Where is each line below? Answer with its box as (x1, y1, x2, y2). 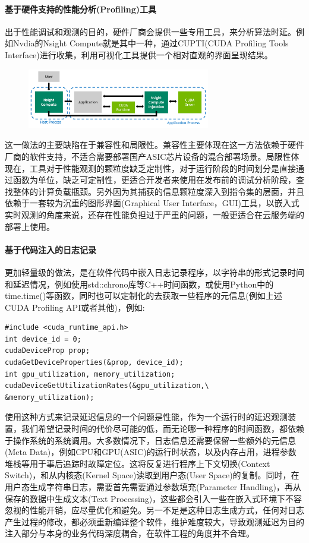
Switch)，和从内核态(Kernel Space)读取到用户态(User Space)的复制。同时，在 (5, 469, 299, 481)
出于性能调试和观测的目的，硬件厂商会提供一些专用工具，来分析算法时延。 (5, 25, 296, 37)
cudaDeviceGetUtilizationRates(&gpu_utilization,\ (5, 381, 209, 390)
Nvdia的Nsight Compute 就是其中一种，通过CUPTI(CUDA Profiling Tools (12, 37, 289, 49)
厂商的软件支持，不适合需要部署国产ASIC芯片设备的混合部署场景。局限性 (5, 150, 291, 162)
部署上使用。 (5, 220, 55, 232)
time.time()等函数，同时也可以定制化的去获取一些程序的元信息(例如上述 (5, 289, 282, 302)
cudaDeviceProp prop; (5, 346, 90, 355)
